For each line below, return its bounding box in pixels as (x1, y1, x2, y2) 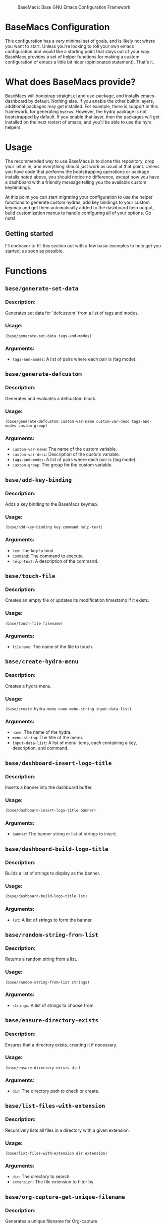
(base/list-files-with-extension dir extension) (5, 1151, 108, 1156)
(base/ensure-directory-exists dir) (5, 1065, 81, 1070)
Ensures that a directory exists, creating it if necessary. (5, 1042, 117, 1048)
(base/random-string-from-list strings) (5, 980, 90, 985)
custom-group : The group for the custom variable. (12, 462, 113, 468)
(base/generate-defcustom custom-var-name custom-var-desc (5, 419, 130, 424)
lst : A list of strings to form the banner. (12, 917, 93, 923)
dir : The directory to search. (12, 1173, 71, 1179)
